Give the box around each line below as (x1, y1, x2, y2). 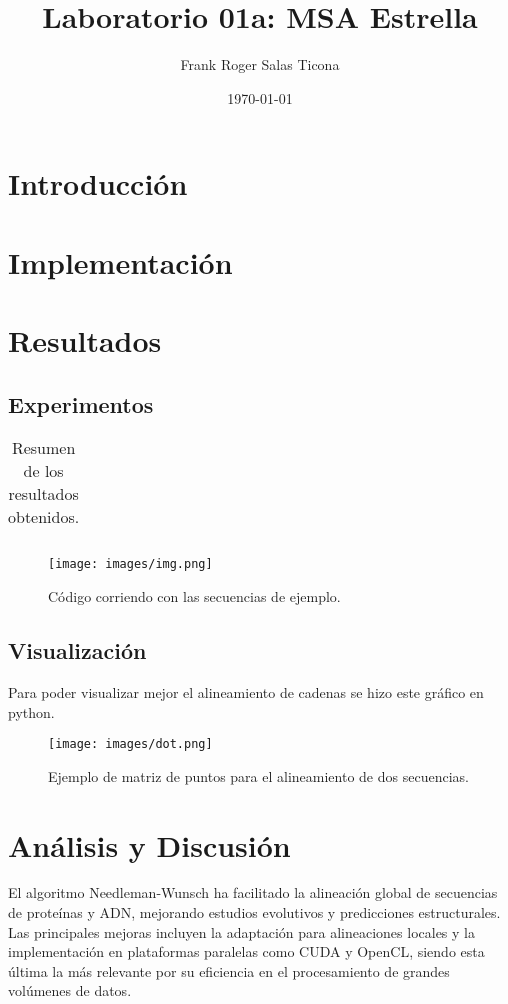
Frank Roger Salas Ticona (180, 54, 340, 75)
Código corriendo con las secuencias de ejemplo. (48, 586, 341, 607)
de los (23, 459, 64, 483)
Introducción (8, 163, 188, 204)
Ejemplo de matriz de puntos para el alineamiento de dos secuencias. (48, 765, 469, 786)
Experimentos (8, 388, 154, 419)
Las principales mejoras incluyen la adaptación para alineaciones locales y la (8, 921, 475, 942)
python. (8, 701, 55, 722)
